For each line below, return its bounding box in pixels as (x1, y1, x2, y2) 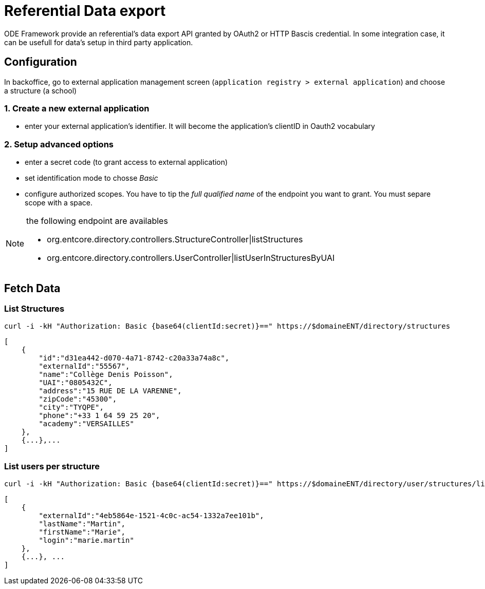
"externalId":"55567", (39, 362, 130, 371)
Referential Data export (4, 2, 166, 20)
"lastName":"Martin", (39, 520, 126, 528)
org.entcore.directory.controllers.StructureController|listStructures (47, 234, 303, 245)
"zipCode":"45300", (39, 395, 117, 404)
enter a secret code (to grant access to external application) (25, 158, 228, 167)
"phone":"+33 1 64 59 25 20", (39, 411, 160, 420)
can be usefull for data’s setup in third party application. (4, 37, 193, 47)
